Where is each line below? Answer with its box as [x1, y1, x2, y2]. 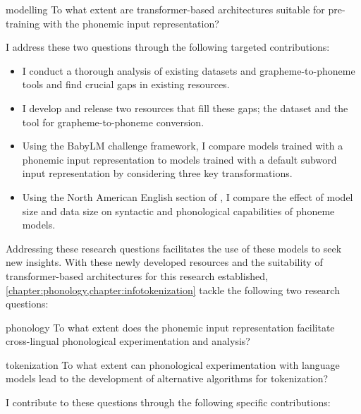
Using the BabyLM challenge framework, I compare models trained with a [22, 138, 343, 153]
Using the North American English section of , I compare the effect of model [22, 189, 353, 204]
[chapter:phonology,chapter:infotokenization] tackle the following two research [6, 282, 340, 297]
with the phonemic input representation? [42, 16, 219, 30]
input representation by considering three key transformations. [22, 166, 293, 181]
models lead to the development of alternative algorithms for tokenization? [6, 371, 329, 386]
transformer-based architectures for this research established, [6, 268, 268, 283]
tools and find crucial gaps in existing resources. [22, 77, 230, 92]
